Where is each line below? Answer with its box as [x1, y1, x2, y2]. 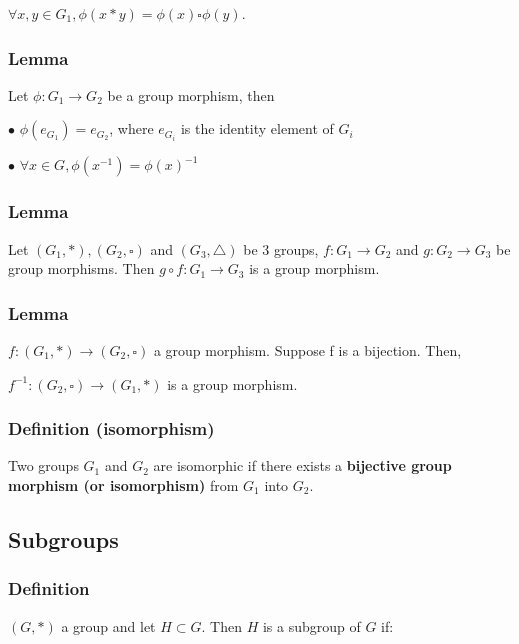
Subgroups [8, 524, 119, 555]
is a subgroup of [262, 615, 361, 636]
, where [109, 118, 154, 139]
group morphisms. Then [8, 258, 155, 279]
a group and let [61, 615, 156, 636]
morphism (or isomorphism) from [8, 475, 239, 496]
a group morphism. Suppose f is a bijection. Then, [153, 340, 462, 361]
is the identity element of [180, 118, 334, 139]
